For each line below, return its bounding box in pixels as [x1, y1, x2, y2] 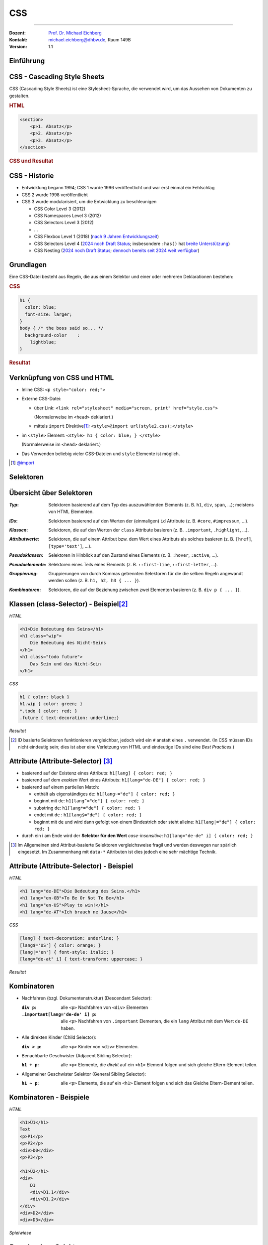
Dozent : [9, 30, 26, 36]
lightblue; [30, 339, 57, 345]
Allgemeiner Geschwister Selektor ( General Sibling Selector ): [21, 1071, 146, 1077]
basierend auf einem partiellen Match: [21, 784, 99, 790]
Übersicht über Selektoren [9, 489, 93, 497]
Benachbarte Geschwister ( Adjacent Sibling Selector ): [21, 1052, 132, 1058]
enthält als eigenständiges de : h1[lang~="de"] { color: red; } [34, 791, 176, 797]
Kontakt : [9, 36, 28, 42]
